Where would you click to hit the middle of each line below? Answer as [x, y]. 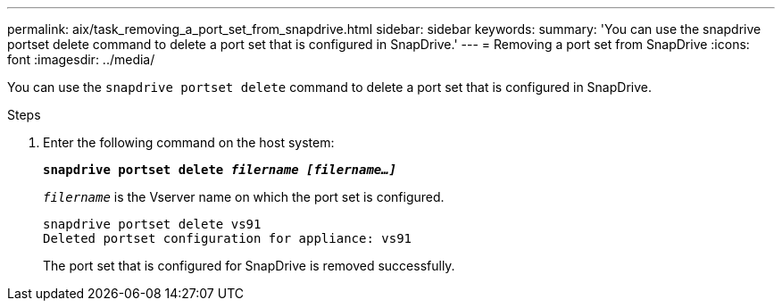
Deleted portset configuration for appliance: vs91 [228, 238]
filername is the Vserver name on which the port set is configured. [244, 197]
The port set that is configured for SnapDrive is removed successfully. [249, 266]
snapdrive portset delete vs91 [152, 224]
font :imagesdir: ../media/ [81, 59]
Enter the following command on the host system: [189, 142]
